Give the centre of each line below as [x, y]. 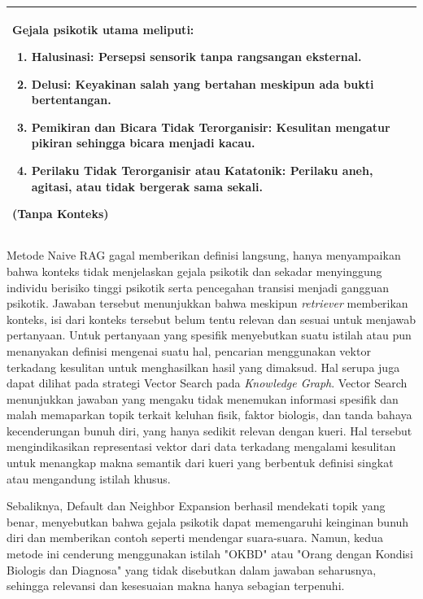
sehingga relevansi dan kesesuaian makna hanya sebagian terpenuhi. [176, 586]
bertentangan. [71, 100]
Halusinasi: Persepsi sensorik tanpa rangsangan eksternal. [196, 57]
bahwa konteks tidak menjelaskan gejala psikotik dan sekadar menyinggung [194, 271]
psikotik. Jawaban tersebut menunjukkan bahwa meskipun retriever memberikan [207, 303]
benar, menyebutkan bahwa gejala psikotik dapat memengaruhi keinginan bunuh [208, 521]
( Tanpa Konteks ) [61, 214]
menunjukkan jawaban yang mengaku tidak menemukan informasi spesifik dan [203, 398]
